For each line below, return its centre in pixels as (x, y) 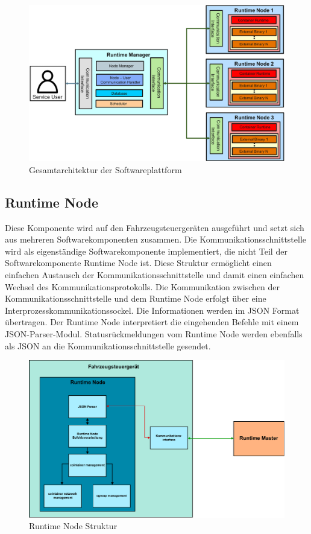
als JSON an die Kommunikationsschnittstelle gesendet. (108, 345)
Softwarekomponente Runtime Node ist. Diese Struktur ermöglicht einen (138, 263)
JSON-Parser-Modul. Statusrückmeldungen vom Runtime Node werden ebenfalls (154, 333)
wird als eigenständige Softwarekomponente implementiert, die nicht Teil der (146, 251)
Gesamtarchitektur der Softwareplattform (105, 169)
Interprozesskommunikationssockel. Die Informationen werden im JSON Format (152, 310)
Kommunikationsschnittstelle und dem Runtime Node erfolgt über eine (136, 298)
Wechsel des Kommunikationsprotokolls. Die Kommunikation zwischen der (143, 286)
